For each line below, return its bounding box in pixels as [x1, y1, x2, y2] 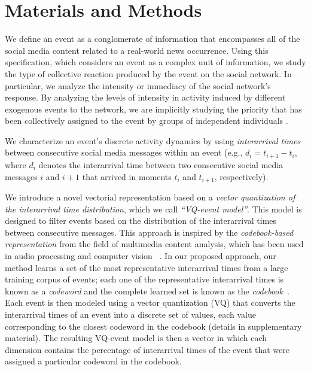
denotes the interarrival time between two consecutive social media [38, 158, 283, 171]
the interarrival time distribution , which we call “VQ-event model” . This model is [5, 202, 302, 215]
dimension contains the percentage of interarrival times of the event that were [5, 343, 289, 355]
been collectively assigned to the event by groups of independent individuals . [5, 114, 288, 127]
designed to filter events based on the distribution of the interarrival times [5, 214, 277, 227]
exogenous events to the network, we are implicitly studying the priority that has [5, 102, 302, 115]
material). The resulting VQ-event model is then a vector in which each [5, 332, 267, 344]
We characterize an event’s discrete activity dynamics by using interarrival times [5, 134, 301, 147]
